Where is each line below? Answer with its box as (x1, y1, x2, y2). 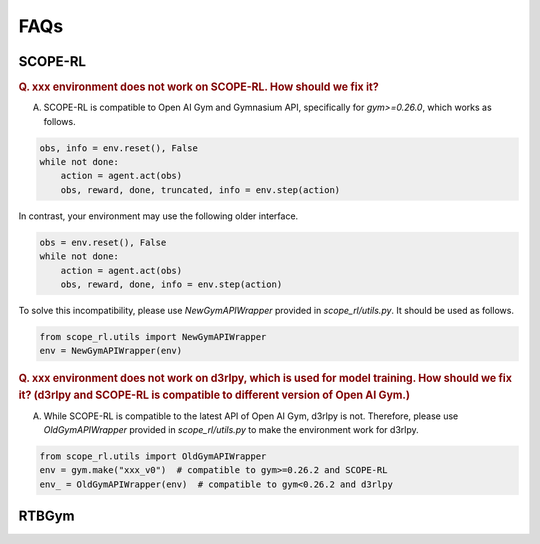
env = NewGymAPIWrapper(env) (39, 345, 183, 357)
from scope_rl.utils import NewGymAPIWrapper (39, 331, 267, 342)
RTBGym (18, 508, 75, 525)
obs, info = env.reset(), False (39, 142, 199, 154)
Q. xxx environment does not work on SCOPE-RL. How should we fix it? (18, 80, 379, 94)
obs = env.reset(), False (39, 236, 167, 248)
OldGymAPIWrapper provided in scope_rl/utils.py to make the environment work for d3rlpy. (43, 423, 419, 435)
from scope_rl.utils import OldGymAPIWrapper (39, 450, 267, 462)
